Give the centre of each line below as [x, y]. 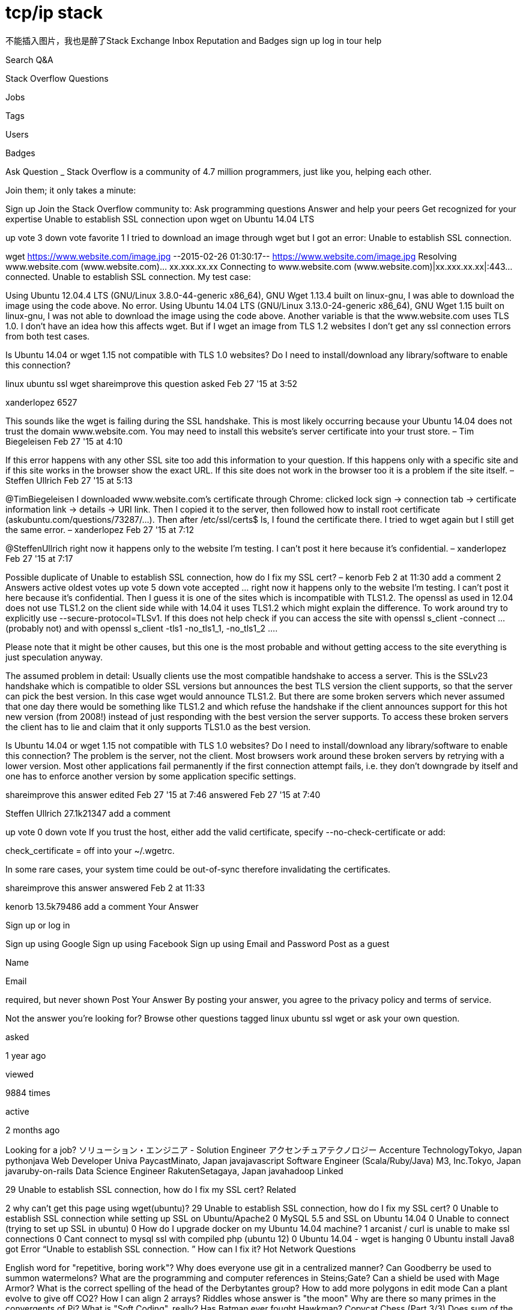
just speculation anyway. [54, 657]
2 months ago [33, 1130]
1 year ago [26, 1055]
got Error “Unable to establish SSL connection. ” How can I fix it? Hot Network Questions [181, 1249]
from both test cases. [48, 336]
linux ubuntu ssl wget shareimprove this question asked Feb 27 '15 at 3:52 [152, 383]
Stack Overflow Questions [57, 78]
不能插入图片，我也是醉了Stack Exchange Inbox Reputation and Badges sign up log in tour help [194, 40]
